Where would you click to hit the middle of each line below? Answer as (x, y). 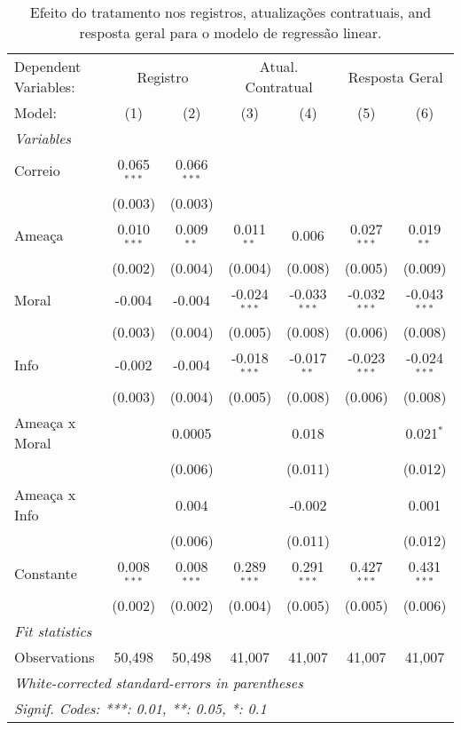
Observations (55, 656)
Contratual (279, 87)
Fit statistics (53, 631)
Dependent (48, 66)
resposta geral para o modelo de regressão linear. (230, 32)
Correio (37, 171)
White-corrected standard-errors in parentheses (159, 682)
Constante (46, 573)
